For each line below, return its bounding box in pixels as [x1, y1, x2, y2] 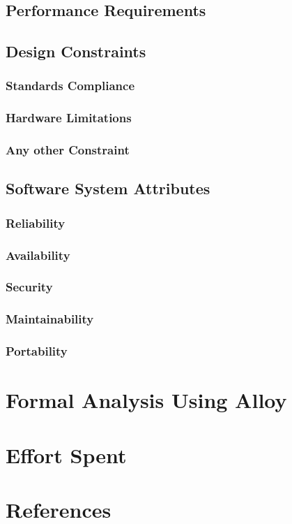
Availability [6, 246, 70, 263]
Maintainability [6, 310, 94, 328]
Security [6, 278, 53, 296]
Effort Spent [6, 440, 127, 469]
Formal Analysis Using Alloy [6, 386, 287, 414]
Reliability [6, 214, 66, 231]
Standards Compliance [6, 77, 135, 94]
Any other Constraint [6, 141, 130, 159]
